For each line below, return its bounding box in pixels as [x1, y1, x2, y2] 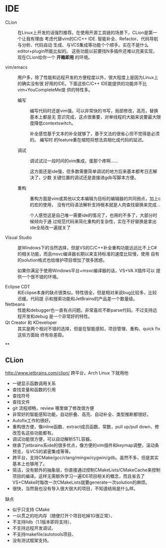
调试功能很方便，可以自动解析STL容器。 [12, 436, 94, 442]
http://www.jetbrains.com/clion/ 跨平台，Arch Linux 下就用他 [5, 369, 128, 376]
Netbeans [5, 301, 25, 307]
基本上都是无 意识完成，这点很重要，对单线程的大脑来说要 [30, 114, 148, 120]
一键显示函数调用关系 [12, 380, 56, 386]
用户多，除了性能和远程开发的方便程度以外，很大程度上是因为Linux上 [17, 74, 159, 80]
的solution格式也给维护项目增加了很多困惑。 [17, 257, 108, 263]
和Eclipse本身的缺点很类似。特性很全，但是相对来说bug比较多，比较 [17, 289, 157, 295]
